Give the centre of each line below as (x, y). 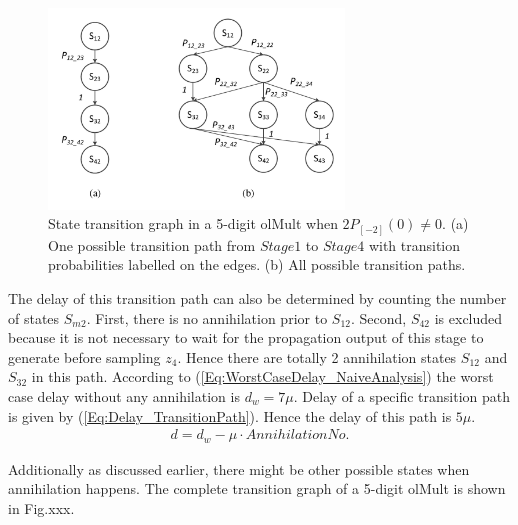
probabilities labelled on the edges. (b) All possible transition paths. (257, 264)
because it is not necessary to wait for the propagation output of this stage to (246, 337)
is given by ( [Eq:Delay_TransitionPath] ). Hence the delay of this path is (230, 415)
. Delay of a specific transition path (402, 395)
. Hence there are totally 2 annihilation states (317, 356)
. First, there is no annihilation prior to (207, 317)
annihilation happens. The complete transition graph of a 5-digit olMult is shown (257, 488)
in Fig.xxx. (41, 507)
